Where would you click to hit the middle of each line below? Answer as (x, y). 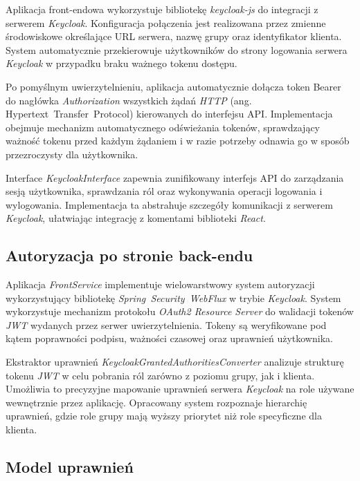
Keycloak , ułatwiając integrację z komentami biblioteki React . (136, 218)
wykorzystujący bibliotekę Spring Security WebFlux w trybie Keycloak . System (173, 298)
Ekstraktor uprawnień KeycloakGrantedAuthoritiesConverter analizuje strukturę (175, 362)
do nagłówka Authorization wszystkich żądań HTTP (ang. (129, 100)
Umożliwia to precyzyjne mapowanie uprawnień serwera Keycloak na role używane (180, 389)
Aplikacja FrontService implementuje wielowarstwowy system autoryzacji (160, 284)
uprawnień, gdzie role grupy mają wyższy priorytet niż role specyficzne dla (164, 416)
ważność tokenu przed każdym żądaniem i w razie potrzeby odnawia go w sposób (178, 141)
